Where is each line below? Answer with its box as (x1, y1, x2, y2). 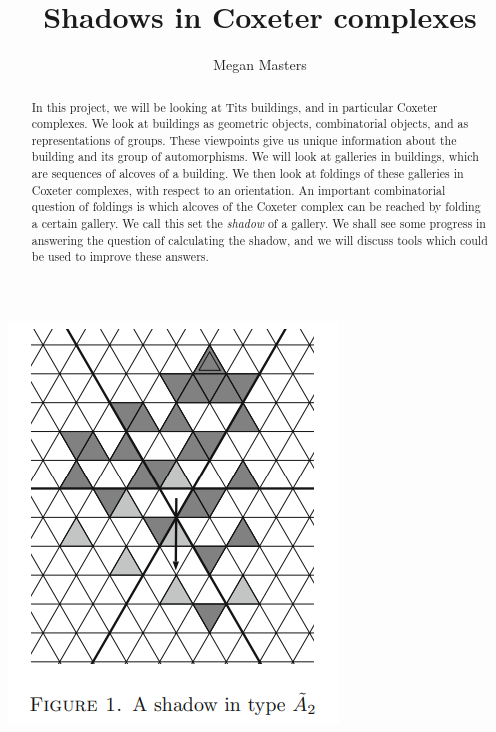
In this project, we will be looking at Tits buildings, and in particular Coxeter (31, 98, 438, 115)
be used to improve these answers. (31, 248, 209, 265)
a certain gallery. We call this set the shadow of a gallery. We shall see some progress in (31, 215, 486, 232)
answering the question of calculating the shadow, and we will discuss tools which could (31, 231, 488, 248)
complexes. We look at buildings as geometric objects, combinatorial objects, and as (31, 115, 469, 132)
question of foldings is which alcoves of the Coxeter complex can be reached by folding (31, 198, 481, 215)
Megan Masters (213, 54, 307, 75)
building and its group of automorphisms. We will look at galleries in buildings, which (31, 148, 479, 165)
